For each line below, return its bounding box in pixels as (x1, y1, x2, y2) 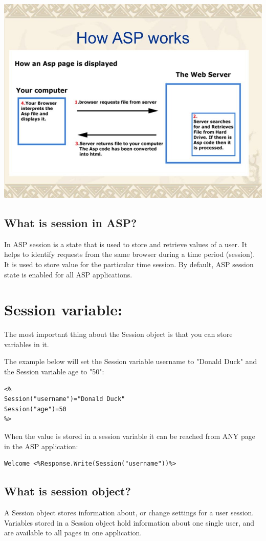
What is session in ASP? (4, 214, 137, 230)
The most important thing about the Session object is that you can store (4, 329, 233, 339)
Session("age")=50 (4, 405, 66, 413)
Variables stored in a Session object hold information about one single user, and (4, 517, 255, 528)
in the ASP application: (4, 440, 78, 451)
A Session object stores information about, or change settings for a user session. (4, 507, 254, 518)
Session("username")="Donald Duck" (4, 395, 125, 403)
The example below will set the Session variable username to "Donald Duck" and (4, 356, 257, 367)
